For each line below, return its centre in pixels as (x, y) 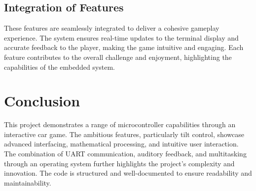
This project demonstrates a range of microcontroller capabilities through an (120, 124)
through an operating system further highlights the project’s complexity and (119, 163)
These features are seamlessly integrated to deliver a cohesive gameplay (112, 28)
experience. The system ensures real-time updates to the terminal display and (121, 37)
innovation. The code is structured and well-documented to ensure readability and (128, 173)
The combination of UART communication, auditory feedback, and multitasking (125, 154)
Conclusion (42, 101)
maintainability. (28, 182)
